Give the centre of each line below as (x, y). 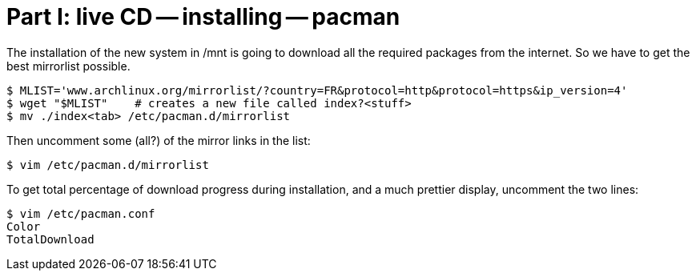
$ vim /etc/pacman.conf (81, 213)
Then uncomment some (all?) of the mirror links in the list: (159, 140)
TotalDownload (50, 239)
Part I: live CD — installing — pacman (203, 17)
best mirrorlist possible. (68, 66)
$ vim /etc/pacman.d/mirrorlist (108, 165)
